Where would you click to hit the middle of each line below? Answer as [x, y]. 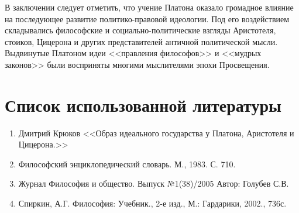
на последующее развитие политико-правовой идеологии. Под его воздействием [147, 18]
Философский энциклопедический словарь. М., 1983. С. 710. [127, 164]
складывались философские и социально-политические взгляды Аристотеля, [140, 30]
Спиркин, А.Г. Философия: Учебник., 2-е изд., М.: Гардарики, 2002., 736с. [152, 203]
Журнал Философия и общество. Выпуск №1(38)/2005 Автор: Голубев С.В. [154, 183]
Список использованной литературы [143, 104]
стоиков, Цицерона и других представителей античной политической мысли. [141, 41]
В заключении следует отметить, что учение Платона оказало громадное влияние [149, 7]
